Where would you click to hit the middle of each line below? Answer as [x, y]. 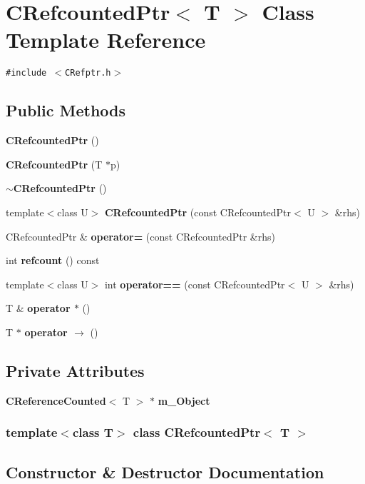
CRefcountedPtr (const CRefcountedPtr [198, 212]
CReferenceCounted [56, 400]
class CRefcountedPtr [197, 432]
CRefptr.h [88, 73]
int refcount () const [53, 260]
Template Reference [106, 40]
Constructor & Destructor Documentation [165, 472]
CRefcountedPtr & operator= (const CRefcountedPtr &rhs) [140, 236]
